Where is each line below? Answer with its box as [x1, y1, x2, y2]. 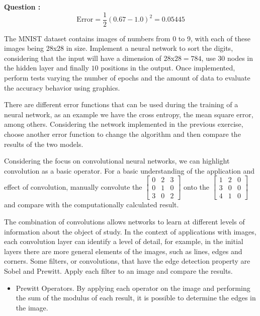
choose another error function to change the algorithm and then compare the [4, 129, 241, 139]
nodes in [227, 52, 253, 63]
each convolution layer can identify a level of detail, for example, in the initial [4, 236, 243, 247]
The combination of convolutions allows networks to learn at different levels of [4, 216, 245, 227]
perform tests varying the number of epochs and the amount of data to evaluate [4, 72, 250, 83]
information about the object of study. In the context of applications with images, [4, 226, 256, 236]
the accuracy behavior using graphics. [4, 82, 120, 93]
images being [4, 43, 44, 53]
